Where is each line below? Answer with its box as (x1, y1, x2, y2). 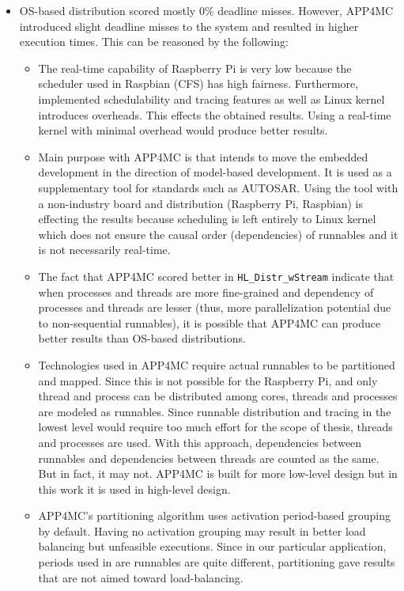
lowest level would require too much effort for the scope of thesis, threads (38, 419, 393, 435)
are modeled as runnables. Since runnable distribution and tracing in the (38, 403, 391, 419)
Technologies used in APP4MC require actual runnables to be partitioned (38, 356, 395, 373)
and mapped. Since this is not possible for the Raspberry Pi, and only (38, 372, 378, 388)
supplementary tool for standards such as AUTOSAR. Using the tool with (38, 179, 398, 195)
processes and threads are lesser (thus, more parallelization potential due (38, 299, 391, 316)
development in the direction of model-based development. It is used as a (38, 164, 392, 180)
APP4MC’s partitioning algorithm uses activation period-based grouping (38, 507, 391, 524)
